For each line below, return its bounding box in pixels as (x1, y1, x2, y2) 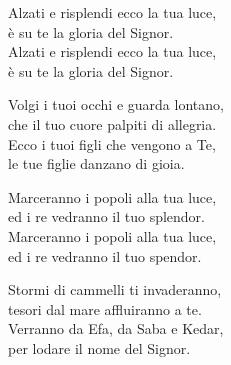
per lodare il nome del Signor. (8, 337, 191, 358)
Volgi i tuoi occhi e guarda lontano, (8, 94, 224, 115)
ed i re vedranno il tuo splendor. (8, 206, 205, 227)
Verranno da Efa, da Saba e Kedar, (8, 318, 224, 339)
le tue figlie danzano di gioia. (8, 153, 185, 174)
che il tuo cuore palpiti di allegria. (8, 113, 217, 134)
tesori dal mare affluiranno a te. (8, 298, 202, 319)
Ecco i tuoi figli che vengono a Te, (8, 133, 216, 154)
